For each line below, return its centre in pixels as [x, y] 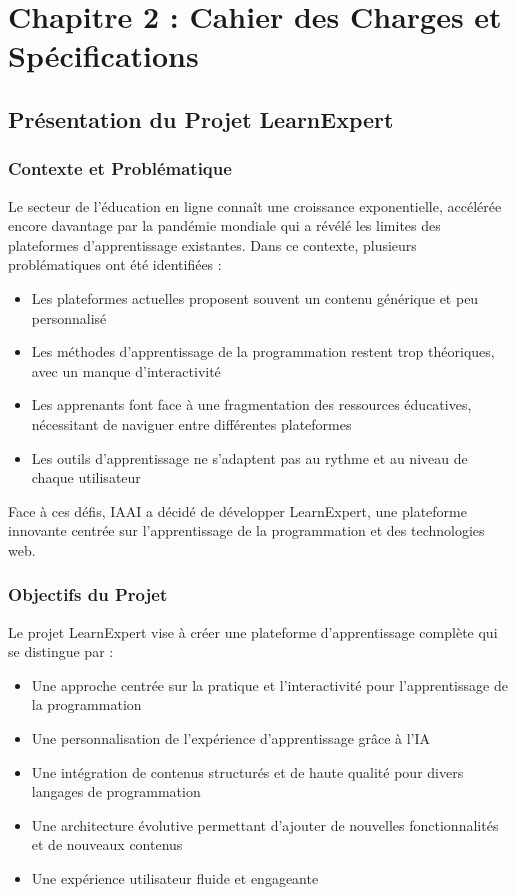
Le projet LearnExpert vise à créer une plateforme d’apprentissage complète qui [253, 631]
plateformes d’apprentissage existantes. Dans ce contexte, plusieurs [212, 244]
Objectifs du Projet [88, 594]
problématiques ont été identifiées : [115, 264]
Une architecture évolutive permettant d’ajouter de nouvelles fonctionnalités [265, 824]
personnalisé [69, 317]
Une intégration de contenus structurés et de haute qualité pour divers [247, 771]
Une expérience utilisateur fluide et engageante [175, 878]
